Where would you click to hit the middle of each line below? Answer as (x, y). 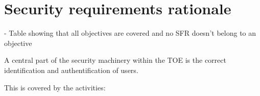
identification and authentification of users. (71, 70)
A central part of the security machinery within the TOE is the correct (115, 60)
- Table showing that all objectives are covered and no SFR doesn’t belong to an (130, 33)
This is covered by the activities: (55, 87)
